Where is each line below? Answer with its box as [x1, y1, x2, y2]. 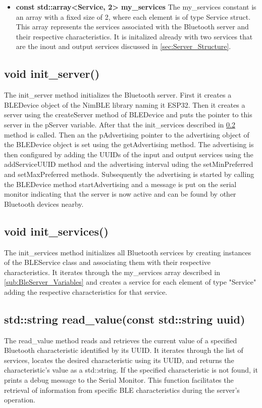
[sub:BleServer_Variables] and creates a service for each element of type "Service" [4, 277, 256, 287]
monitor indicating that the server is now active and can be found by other [4, 189, 236, 199]
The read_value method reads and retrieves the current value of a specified [4, 335, 237, 345]
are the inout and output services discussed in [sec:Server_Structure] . [16, 41, 231, 52]
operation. [4, 394, 35, 405]
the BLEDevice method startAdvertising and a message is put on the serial [4, 178, 237, 189]
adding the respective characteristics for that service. [4, 286, 168, 297]
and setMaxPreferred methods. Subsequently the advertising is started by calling [4, 168, 254, 179]
